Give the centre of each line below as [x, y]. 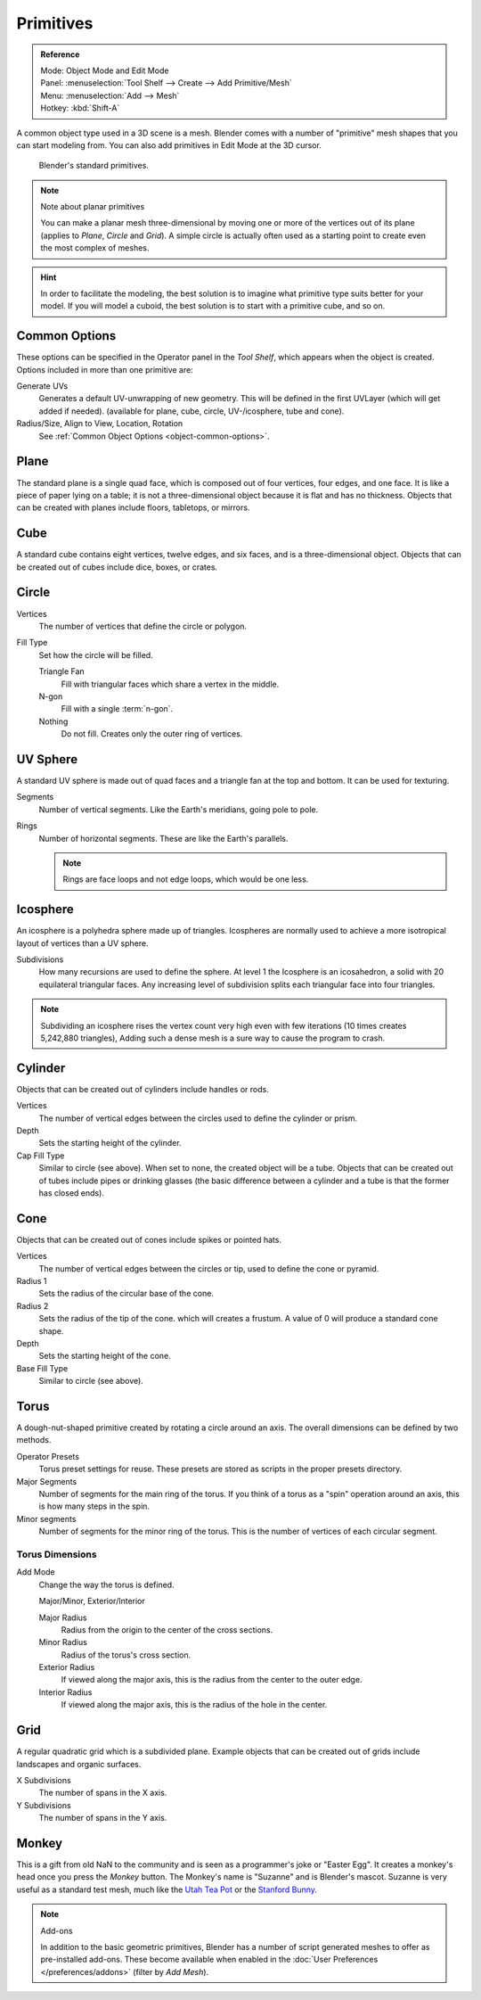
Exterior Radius [67, 1667]
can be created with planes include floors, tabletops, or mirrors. [133, 507]
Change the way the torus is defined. [106, 1584]
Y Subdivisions [44, 1805]
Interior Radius [65, 1692]
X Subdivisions [44, 1780]
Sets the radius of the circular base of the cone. [126, 1294]
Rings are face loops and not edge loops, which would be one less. [186, 879]
